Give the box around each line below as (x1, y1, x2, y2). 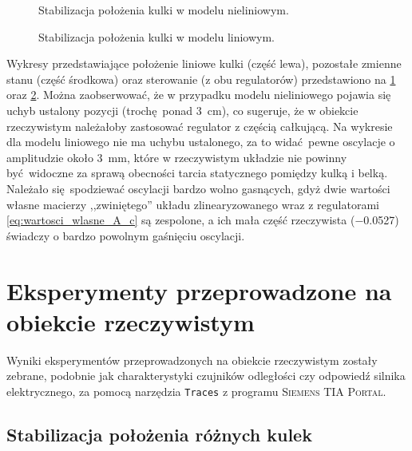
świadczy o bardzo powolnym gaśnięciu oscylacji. (6, 227, 245, 243)
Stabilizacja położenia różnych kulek (6, 421, 312, 446)
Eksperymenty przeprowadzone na (6, 274, 392, 307)
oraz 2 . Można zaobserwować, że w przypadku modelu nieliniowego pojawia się (6, 86, 391, 103)
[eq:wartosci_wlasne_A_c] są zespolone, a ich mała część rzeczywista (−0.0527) (6, 212, 399, 228)
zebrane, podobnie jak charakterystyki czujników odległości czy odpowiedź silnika (6, 367, 406, 384)
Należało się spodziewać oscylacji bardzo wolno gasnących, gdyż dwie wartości (6, 180, 390, 196)
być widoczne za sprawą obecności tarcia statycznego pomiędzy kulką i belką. (6, 164, 388, 181)
